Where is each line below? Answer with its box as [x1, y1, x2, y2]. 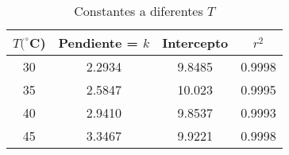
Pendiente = [58, 33, 138, 52]
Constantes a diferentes [74, 2, 203, 20]
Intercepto [162, 33, 229, 52]
